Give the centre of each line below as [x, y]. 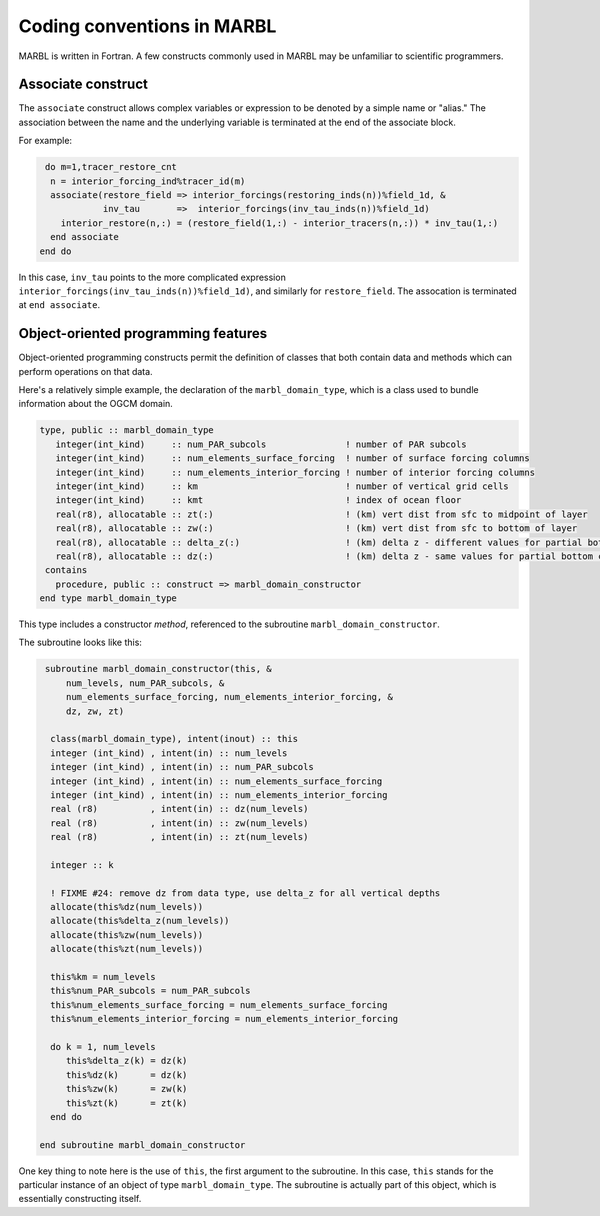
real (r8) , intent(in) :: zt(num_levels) [179, 837]
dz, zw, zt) [95, 711]
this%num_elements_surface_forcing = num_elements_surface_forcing [219, 1004]
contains [66, 570]
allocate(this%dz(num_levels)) [127, 907]
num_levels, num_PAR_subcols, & [145, 683]
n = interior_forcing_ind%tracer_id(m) [148, 181]
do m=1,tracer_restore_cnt [111, 167]
